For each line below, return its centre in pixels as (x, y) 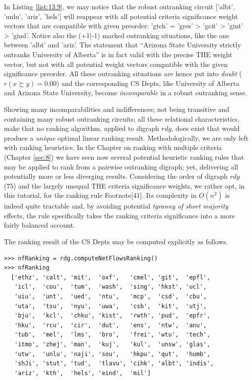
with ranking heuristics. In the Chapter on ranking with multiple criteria (113, 147)
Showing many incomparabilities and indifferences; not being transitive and (117, 109)
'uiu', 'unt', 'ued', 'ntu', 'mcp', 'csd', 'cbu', (111, 297)
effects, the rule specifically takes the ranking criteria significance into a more (119, 215)
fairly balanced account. (40, 225)
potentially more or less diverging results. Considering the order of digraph (116, 176)
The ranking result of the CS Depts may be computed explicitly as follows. (116, 242)
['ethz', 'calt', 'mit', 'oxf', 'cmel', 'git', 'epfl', (111, 277)
